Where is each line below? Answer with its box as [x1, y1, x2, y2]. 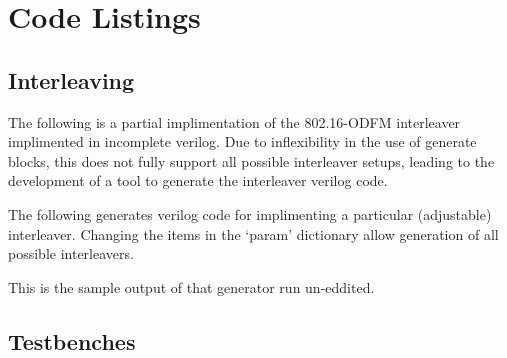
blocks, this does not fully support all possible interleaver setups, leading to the [8, 150, 495, 171]
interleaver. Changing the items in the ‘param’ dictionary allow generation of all [8, 223, 499, 244]
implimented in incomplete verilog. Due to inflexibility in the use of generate [8, 131, 477, 152]
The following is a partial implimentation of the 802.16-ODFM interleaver [8, 111, 461, 132]
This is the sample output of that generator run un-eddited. [8, 276, 375, 297]
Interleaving [8, 64, 135, 95]
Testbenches [8, 325, 136, 356]
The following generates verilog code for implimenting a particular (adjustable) [8, 203, 492, 224]
